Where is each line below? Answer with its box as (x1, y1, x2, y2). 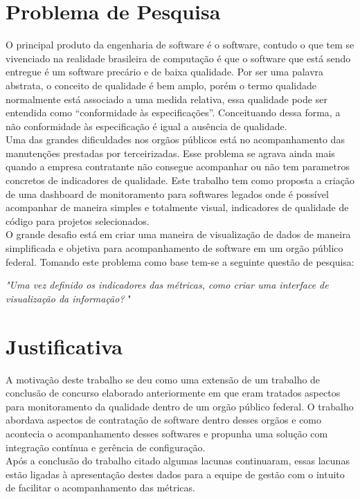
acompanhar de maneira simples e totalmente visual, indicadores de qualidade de (6, 200, 349, 215)
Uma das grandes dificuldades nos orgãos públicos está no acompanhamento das (6, 132, 345, 147)
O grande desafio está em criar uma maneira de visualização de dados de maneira (6, 227, 351, 242)
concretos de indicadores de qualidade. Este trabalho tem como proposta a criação (6, 173, 354, 188)
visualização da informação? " (6, 291, 132, 305)
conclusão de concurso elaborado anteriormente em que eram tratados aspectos (6, 385, 341, 400)
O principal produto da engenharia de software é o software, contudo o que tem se (6, 37, 354, 52)
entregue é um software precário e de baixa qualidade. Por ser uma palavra (6, 64, 324, 79)
